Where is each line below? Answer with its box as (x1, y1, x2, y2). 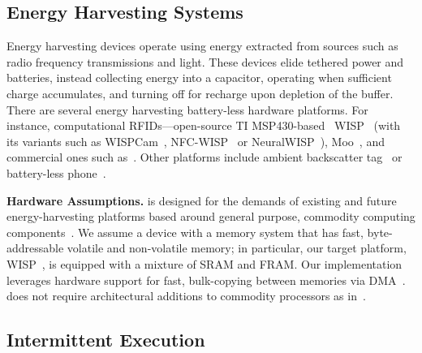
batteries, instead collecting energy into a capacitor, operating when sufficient (6, 69, 392, 86)
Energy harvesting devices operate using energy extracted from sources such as (6, 37, 398, 54)
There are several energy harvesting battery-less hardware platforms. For (6, 101, 368, 118)
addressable (6, 239, 64, 256)
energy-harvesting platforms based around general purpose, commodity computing (6, 208, 416, 225)
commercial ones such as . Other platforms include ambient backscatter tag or (6, 149, 403, 166)
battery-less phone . (6, 164, 106, 181)
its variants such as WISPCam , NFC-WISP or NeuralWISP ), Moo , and (6, 132, 385, 149)
